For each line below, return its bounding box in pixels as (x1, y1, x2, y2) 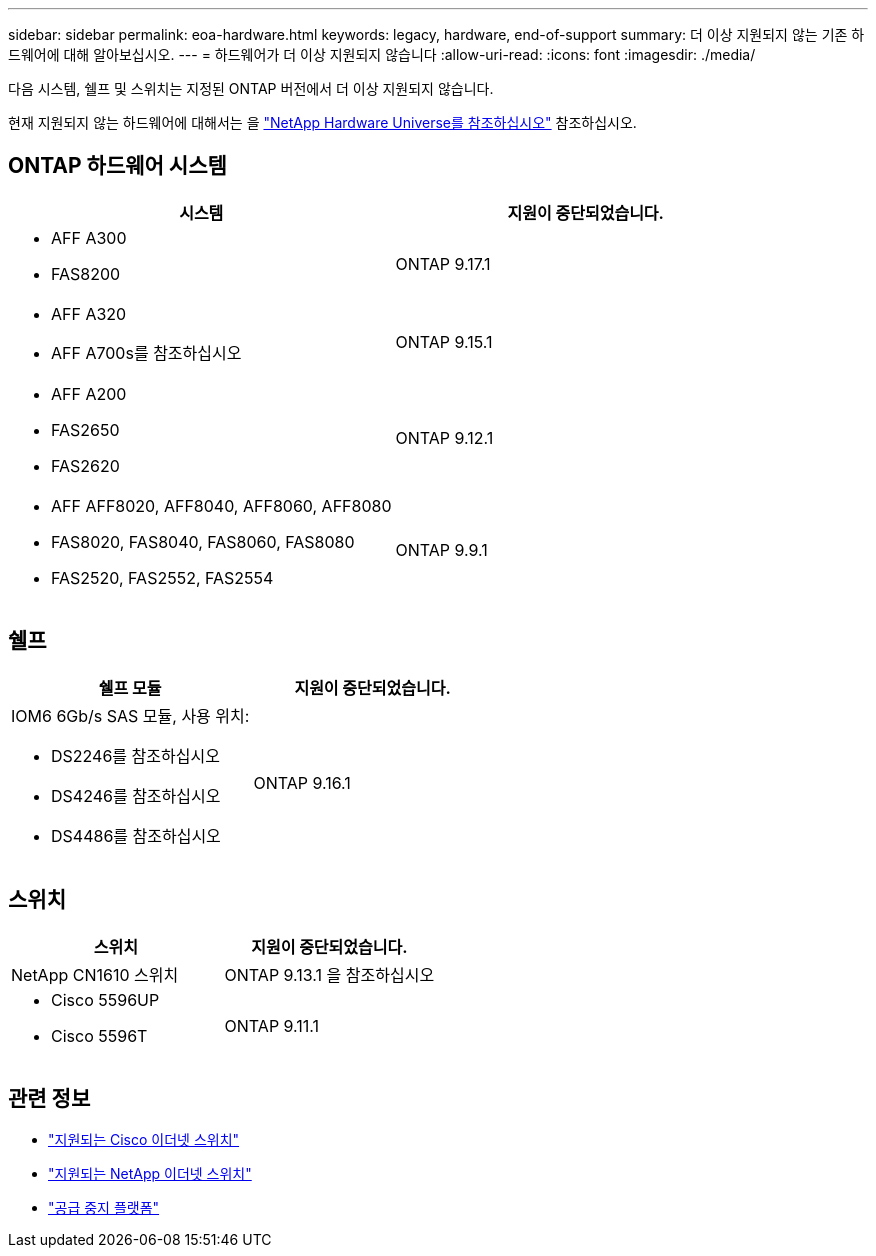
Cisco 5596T (51, 1025, 148, 1046)
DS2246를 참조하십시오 (51, 745, 220, 766)
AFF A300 (51, 227, 127, 248)
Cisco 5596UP (51, 989, 160, 1010)
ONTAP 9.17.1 (395, 253, 491, 274)
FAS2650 (51, 419, 120, 440)
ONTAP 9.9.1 (395, 539, 488, 560)
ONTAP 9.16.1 (253, 772, 351, 793)
